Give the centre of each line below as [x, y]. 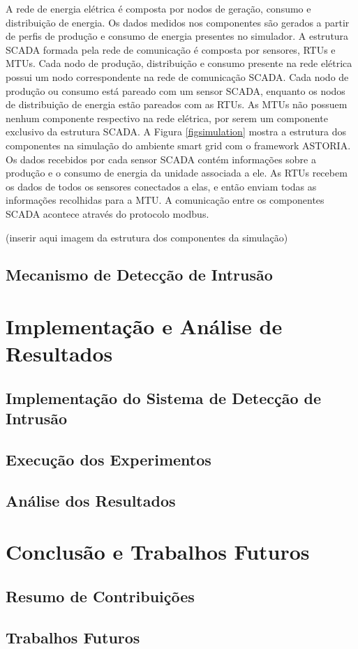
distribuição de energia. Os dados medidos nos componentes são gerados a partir [178, 22]
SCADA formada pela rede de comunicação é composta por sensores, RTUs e [171, 49]
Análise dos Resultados [91, 500]
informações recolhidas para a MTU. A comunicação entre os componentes [165, 200]
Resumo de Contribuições [100, 596]
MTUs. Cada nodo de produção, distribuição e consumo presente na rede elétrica [179, 63]
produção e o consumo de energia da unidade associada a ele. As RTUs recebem [177, 173]
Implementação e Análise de [144, 326]
